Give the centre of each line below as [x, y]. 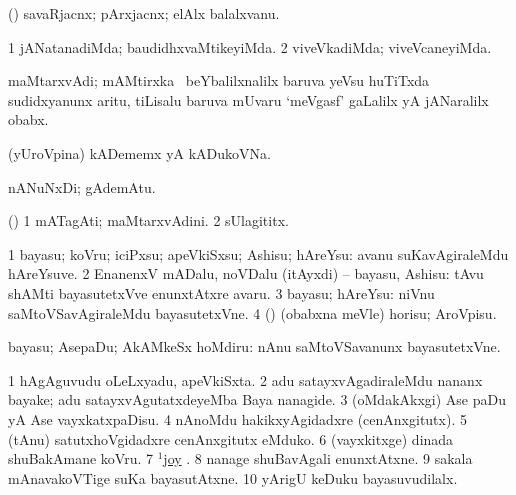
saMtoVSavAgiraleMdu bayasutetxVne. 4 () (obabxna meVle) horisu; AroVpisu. [252, 312]
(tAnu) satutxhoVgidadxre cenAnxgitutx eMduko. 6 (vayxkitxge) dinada [231, 438]
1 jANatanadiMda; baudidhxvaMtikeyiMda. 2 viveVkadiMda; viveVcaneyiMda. [250, 46]
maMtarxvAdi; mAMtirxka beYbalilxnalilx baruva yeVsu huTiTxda [219, 80]
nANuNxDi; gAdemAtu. [82, 186]
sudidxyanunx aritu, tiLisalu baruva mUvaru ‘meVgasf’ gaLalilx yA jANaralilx [248, 99]
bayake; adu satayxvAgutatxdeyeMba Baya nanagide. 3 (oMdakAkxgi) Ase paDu [257, 399]
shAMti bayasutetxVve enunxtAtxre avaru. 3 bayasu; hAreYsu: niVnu [221, 292]
